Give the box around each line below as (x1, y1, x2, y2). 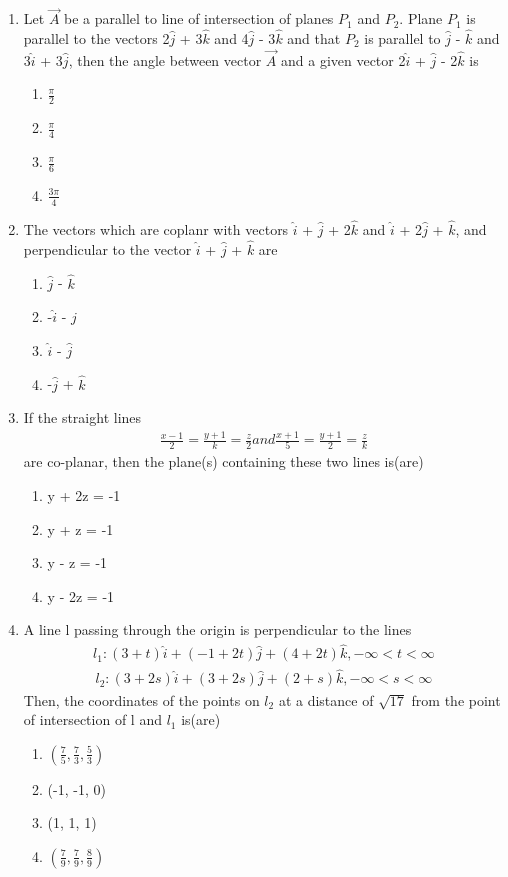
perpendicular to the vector (23, 238, 192, 259)
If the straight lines (23, 407, 142, 428)
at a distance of (278, 689, 374, 710)
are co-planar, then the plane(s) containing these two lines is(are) (23, 451, 424, 472)
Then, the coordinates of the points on (23, 689, 260, 710)
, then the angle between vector (68, 49, 262, 70)
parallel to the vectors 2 (23, 28, 170, 49)
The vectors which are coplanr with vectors (23, 218, 289, 239)
